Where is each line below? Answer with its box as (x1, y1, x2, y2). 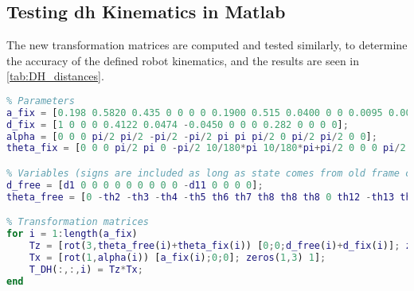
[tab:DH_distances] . (6, 68, 104, 84)
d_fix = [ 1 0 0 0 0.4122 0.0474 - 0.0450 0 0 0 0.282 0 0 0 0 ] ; (6, 118, 349, 130)
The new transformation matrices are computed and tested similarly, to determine (6, 37, 408, 53)
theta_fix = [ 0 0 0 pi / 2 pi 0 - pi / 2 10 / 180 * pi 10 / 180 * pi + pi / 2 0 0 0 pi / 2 (6, 142, 406, 154)
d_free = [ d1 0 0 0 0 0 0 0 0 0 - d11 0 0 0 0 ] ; (6, 179, 264, 191)
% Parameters (6, 95, 75, 107)
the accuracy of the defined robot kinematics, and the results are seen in (6, 52, 360, 68)
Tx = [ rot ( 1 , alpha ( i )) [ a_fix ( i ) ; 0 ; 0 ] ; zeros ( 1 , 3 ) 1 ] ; (29, 251, 326, 263)
